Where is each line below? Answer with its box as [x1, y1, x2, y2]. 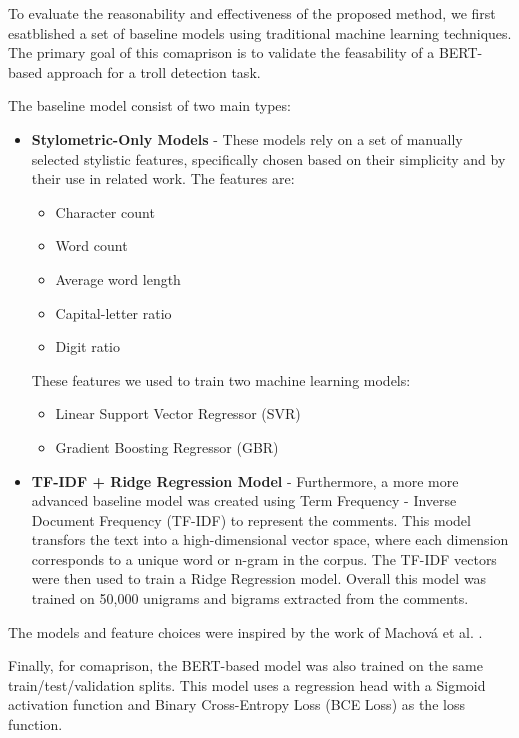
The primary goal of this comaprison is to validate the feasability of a [8, 42, 435, 63]
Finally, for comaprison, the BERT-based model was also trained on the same [8, 655, 483, 676]
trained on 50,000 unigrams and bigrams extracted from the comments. [31, 588, 469, 609]
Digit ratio [55, 336, 121, 357]
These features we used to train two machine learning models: [31, 369, 411, 390]
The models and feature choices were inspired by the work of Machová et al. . [8, 621, 483, 642]
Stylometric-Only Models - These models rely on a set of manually [31, 128, 463, 149]
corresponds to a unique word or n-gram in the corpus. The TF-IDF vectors [31, 548, 497, 569]
